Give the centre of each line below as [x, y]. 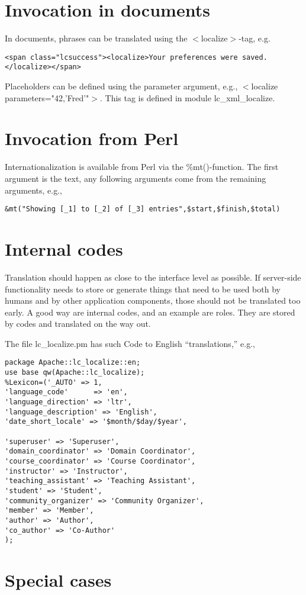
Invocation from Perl [92, 138]
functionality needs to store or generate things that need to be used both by [143, 289]
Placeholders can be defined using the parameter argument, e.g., [121, 86]
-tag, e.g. [255, 38]
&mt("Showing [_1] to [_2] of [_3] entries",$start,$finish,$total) [143, 209]
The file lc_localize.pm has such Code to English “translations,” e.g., [130, 343]
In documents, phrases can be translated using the [96, 38]
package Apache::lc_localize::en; [73, 363]
